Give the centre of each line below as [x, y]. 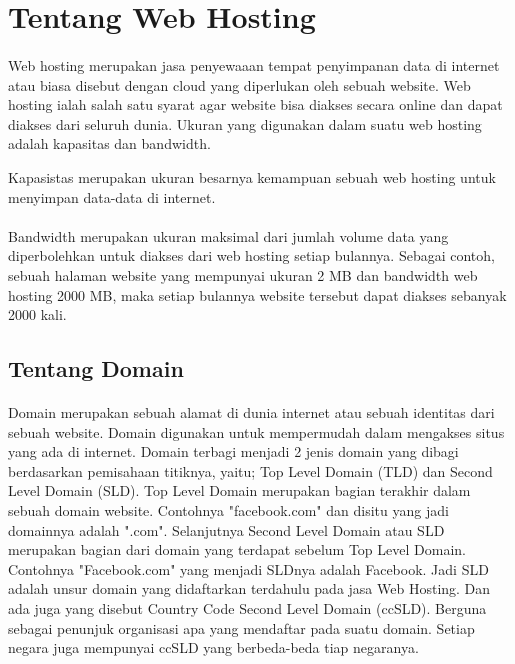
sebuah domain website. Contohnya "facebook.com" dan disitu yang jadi [228, 510]
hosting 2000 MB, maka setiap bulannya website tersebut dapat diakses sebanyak [257, 294]
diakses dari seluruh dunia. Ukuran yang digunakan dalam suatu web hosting [245, 123]
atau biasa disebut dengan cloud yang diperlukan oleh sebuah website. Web [239, 84]
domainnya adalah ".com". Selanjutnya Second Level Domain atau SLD [226, 529]
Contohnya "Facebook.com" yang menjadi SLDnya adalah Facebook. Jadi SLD [248, 568]
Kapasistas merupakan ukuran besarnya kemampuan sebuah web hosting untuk [252, 176]
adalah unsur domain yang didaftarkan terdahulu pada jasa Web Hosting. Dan [249, 588]
